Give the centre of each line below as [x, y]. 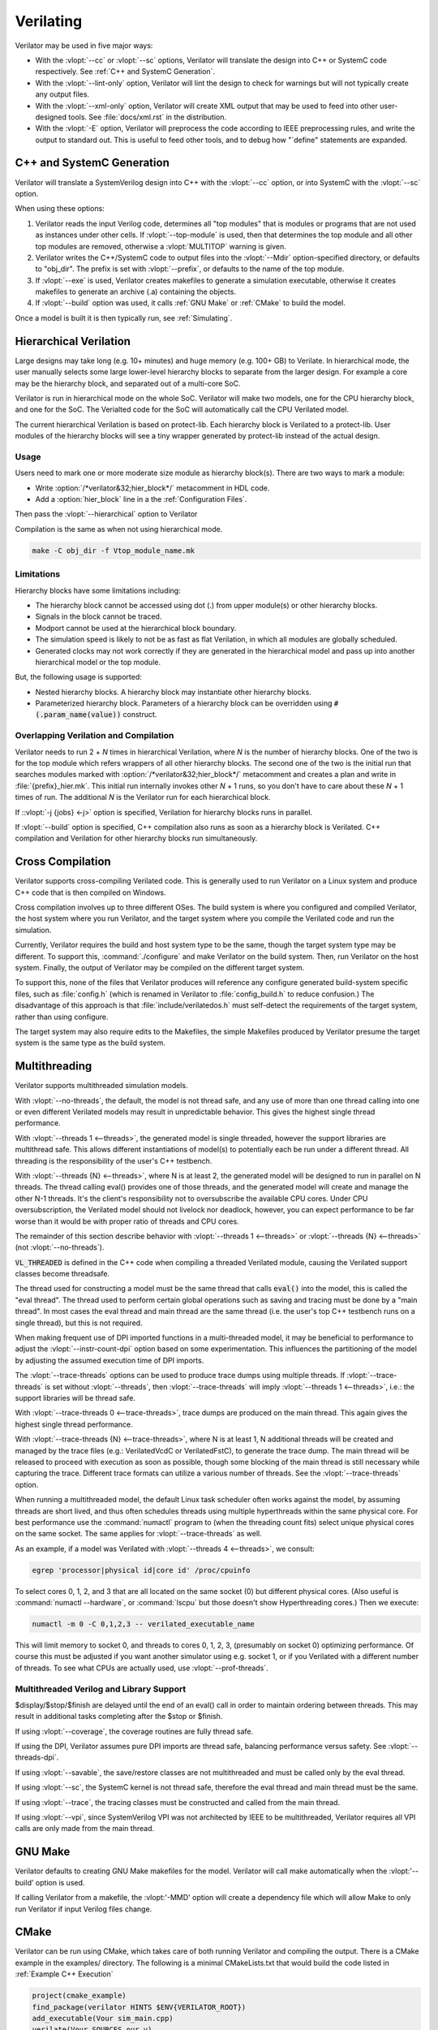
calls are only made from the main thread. [84, 1829]
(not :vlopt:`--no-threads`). [60, 1247]
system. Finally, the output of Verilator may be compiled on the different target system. [160, 967]
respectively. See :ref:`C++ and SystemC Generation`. [125, 71]
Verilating [49, 21]
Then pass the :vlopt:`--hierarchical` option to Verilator [106, 514]
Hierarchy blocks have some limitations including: [98, 590]
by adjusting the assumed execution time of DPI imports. [109, 1360]
